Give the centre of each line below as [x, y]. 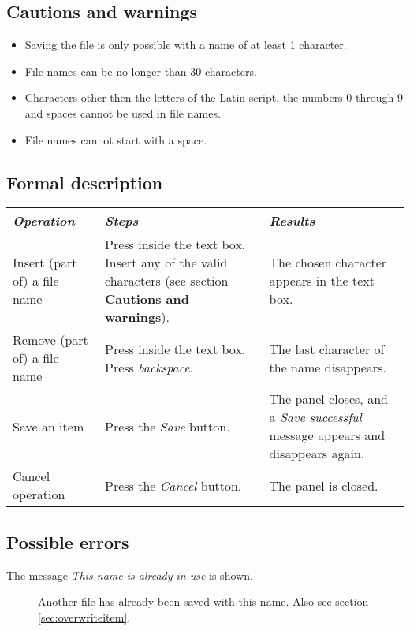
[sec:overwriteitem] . [84, 616]
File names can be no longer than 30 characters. [141, 71]
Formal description [85, 182]
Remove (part [50, 340]
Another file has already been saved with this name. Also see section [203, 601]
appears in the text [322, 281]
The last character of [327, 349]
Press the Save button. [168, 426]
